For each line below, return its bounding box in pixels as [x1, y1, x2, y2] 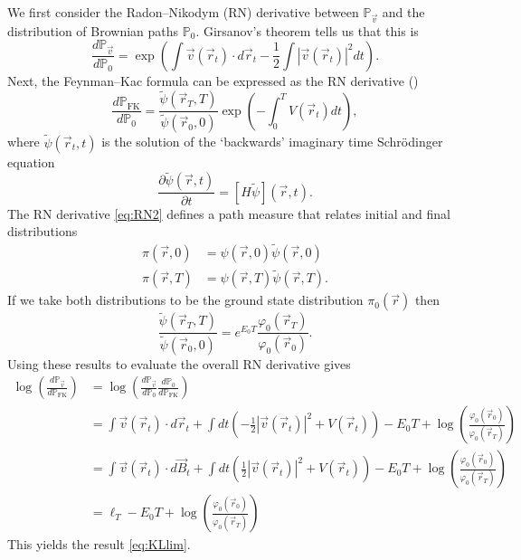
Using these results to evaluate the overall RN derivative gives [7, 354, 351, 373]
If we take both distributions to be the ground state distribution [7, 290, 364, 309]
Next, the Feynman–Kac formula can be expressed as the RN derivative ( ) [7, 71, 419, 90]
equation [7, 152, 55, 171]
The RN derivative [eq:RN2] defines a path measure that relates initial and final [7, 204, 450, 223]
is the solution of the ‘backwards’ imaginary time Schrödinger [101, 132, 443, 151]
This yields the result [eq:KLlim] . [7, 535, 191, 554]
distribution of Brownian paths [7, 21, 179, 40]
